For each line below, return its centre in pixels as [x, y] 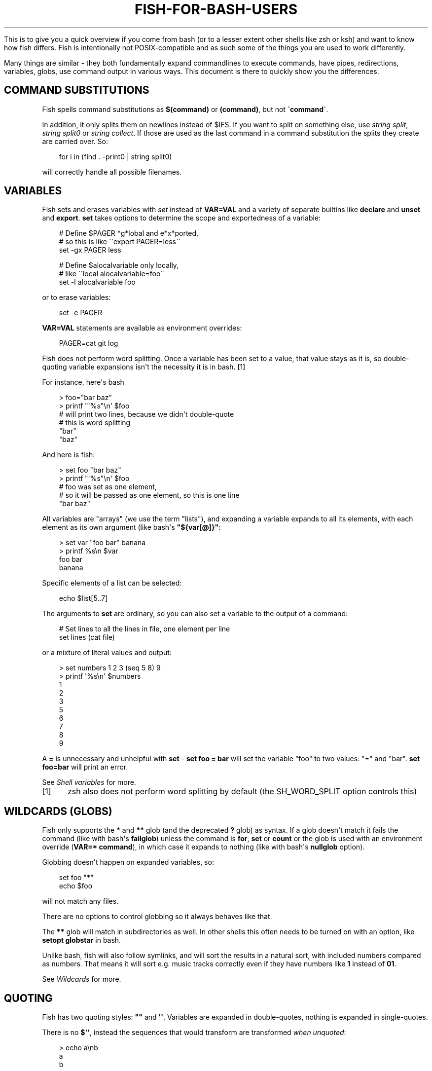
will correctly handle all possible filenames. [112, 172]
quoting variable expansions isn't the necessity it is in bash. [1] [144, 367]
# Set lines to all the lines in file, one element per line [144, 629]
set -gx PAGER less [90, 250]
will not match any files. [80, 901]
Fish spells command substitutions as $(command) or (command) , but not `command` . [185, 109]
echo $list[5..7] [83, 598]
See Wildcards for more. [82, 979]
